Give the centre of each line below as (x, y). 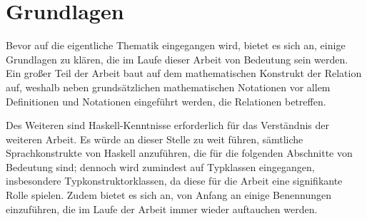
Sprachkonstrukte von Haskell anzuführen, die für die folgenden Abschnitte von (179, 153)
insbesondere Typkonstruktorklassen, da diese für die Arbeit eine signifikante (174, 181)
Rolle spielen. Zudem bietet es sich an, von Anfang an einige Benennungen (169, 195)
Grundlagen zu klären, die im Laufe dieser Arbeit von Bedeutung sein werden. (177, 59)
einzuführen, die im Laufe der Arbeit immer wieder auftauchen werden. (162, 209)
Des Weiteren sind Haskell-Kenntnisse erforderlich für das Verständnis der (167, 125)
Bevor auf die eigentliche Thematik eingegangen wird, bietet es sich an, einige (176, 45)
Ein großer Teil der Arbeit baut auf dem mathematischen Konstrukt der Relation (184, 73)
